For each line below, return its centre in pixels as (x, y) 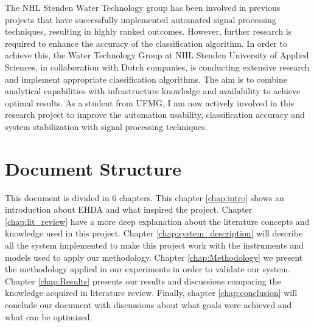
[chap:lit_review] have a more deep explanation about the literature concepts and (157, 221)
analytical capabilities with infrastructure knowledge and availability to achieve (153, 91)
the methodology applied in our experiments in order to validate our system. (148, 269)
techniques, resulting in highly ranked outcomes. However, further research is (148, 31)
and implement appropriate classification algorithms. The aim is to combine (146, 79)
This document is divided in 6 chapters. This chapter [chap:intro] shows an (145, 197)
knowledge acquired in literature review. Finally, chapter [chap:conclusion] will (151, 293)
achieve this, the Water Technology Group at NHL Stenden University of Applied (157, 55)
